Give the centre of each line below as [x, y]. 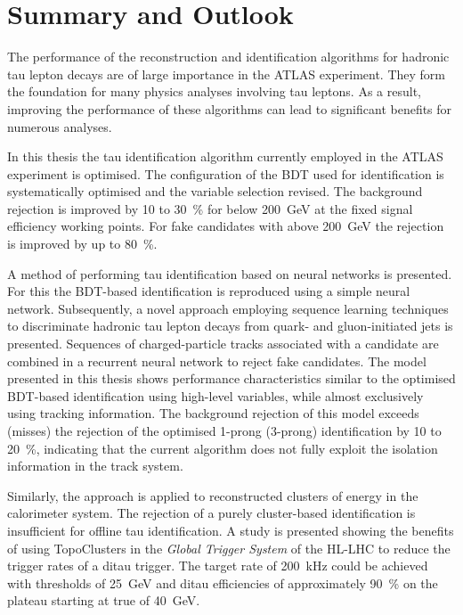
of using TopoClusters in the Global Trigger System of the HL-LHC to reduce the [229, 548]
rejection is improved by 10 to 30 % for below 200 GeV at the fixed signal [210, 208]
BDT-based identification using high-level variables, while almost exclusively [215, 395]
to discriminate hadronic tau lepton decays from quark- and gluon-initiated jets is [230, 326]
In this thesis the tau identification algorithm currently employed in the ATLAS [225, 156]
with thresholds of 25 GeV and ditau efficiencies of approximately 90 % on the [223, 582]
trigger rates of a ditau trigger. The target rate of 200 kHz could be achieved [218, 566]
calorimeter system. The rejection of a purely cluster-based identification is [211, 513]
